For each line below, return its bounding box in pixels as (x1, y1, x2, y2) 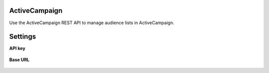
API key (9, 45, 26, 51)
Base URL (9, 57, 30, 63)
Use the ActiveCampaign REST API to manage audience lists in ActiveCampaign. (9, 20, 174, 26)
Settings (9, 33, 36, 41)
